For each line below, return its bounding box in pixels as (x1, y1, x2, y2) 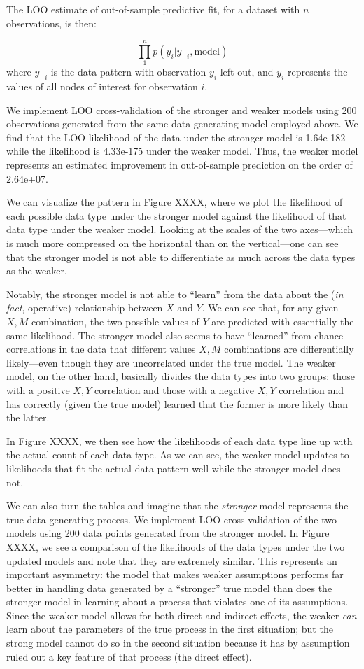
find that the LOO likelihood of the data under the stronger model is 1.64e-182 (6, 129, 346, 144)
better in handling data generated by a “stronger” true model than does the (6, 580, 332, 595)
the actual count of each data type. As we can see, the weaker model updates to (6, 447, 349, 462)
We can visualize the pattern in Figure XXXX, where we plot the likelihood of (6, 195, 343, 209)
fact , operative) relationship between (6, 300, 163, 315)
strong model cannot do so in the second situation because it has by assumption (6, 635, 350, 650)
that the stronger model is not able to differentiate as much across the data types (6, 249, 356, 264)
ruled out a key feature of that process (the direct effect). (6, 649, 252, 663)
